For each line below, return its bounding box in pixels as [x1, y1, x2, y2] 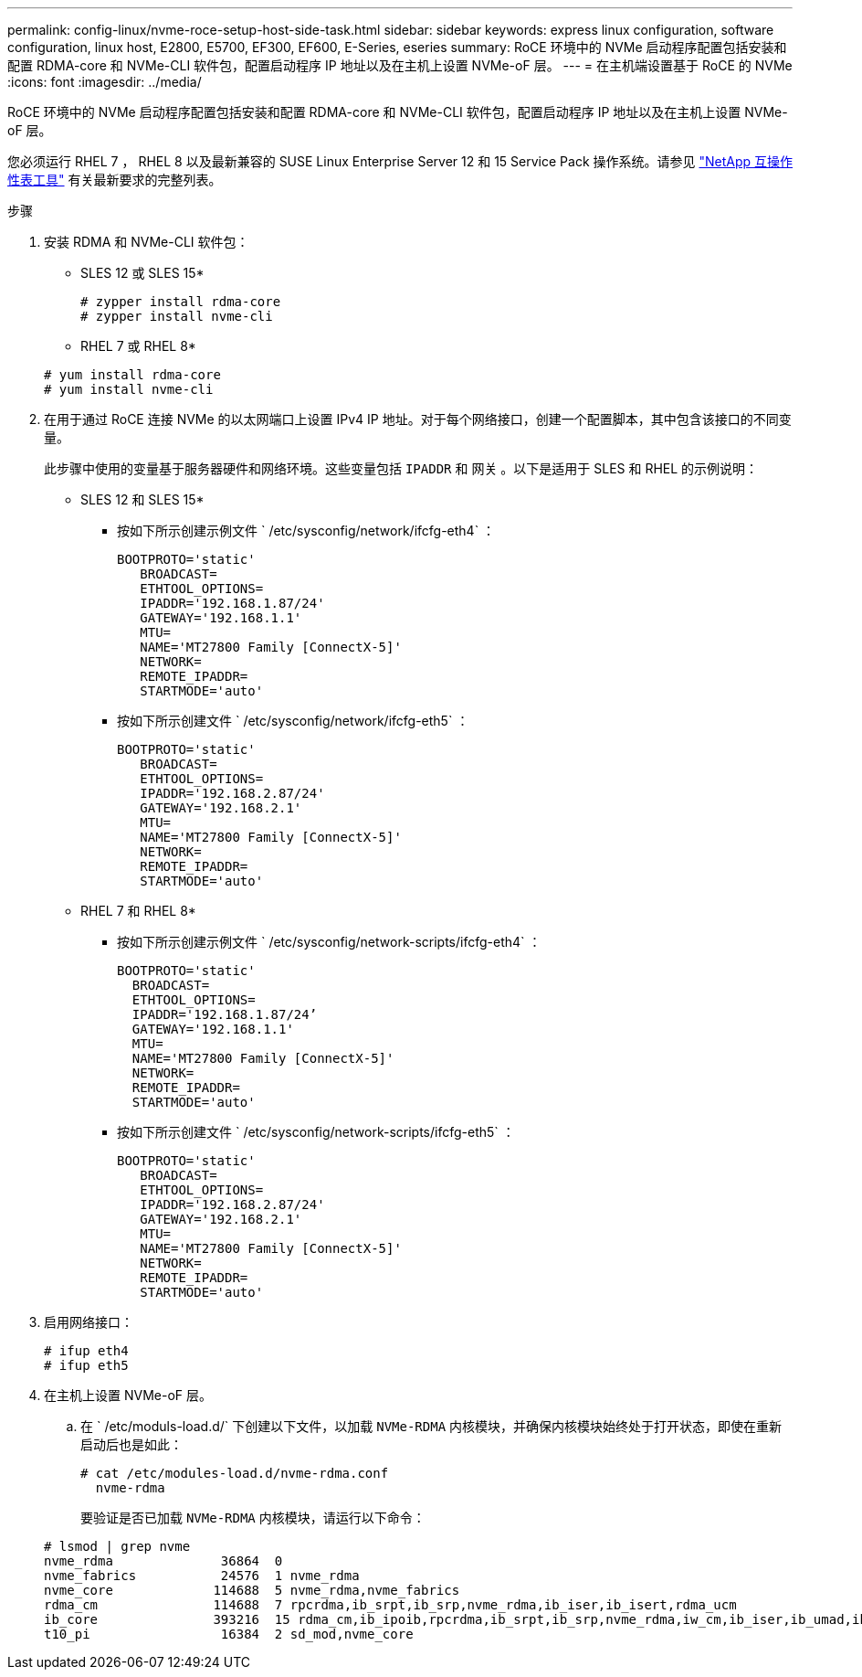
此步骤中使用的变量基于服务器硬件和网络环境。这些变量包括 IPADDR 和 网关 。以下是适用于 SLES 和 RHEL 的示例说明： [44, 461, 759, 476]
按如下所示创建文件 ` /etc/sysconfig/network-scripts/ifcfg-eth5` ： [117, 1124, 515, 1140]
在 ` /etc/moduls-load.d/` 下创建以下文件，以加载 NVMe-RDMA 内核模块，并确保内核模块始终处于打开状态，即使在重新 [80, 1418, 783, 1434]
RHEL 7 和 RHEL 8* [80, 903, 196, 918]
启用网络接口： [44, 1314, 133, 1330]
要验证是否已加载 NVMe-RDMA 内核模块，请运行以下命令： [80, 1510, 426, 1525]
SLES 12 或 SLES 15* [80, 265, 205, 281]
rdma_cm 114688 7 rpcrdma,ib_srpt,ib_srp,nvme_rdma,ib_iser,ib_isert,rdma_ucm [44, 1597, 737, 1612]
